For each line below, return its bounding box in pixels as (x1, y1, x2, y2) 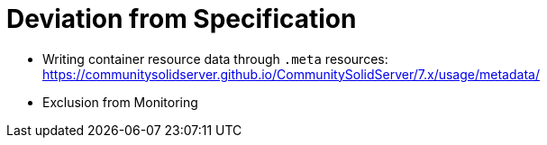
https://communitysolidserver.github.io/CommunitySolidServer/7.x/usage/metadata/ (42, 66, 540, 82)
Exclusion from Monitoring (42, 94, 198, 110)
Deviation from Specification (6, 4, 357, 34)
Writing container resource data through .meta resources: (42, 50, 388, 67)
